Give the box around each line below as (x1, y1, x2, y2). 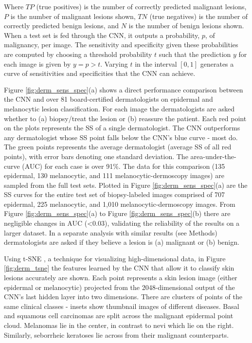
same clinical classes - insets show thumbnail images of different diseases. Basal (4, 301, 239, 311)
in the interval (135, 58, 177, 69)
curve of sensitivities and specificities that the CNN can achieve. (4, 68, 196, 78)
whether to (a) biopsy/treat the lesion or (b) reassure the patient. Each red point (4, 113, 247, 123)
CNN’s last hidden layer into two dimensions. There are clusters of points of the (4, 291, 242, 302)
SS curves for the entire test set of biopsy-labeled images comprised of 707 (4, 189, 225, 199)
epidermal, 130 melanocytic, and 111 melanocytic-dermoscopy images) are (4, 170, 224, 181)
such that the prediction (159, 49, 231, 59)
